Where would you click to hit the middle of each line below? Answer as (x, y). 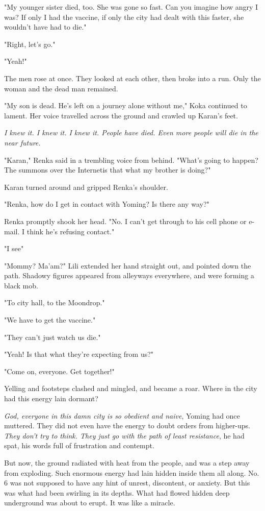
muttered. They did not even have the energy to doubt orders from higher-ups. (127, 425)
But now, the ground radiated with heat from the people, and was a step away (127, 463)
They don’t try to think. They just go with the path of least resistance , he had (124, 435)
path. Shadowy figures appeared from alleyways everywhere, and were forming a (129, 275)
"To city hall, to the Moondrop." (55, 302)
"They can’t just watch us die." (52, 337)
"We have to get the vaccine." (50, 320)
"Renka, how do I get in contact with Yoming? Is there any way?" (107, 204)
